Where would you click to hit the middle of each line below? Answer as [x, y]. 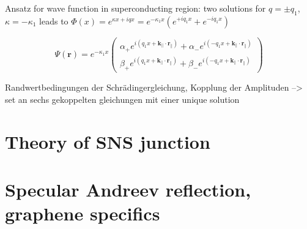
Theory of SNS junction [108, 141]
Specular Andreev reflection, [128, 189]
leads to [54, 21]
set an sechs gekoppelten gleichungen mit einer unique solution [122, 99]
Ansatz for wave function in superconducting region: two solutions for [135, 8]
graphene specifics [83, 213]
